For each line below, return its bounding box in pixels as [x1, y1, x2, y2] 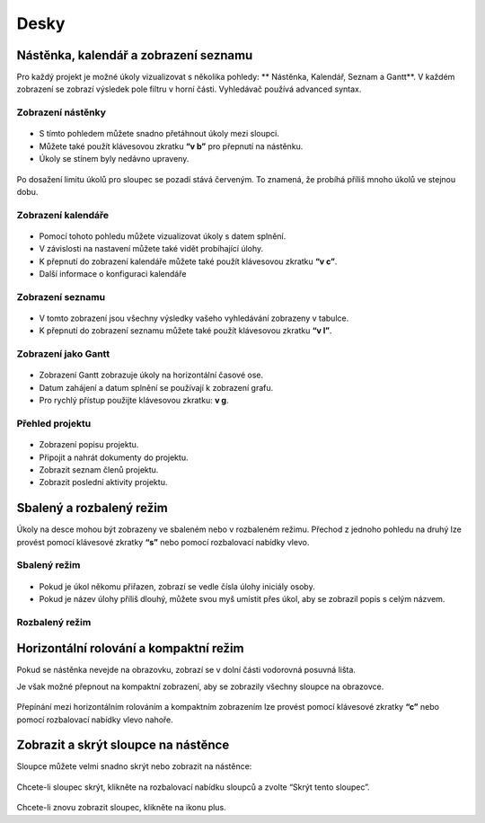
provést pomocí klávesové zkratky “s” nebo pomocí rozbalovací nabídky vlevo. [16, 536, 310, 547]
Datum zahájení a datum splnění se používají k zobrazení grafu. [39, 382, 274, 393]
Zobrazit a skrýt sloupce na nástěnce [16, 738, 230, 753]
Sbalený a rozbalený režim [16, 500, 168, 516]
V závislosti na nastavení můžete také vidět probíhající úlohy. [39, 243, 264, 254]
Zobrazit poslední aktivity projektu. [39, 477, 168, 488]
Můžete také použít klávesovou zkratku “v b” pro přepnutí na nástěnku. [39, 140, 304, 152]
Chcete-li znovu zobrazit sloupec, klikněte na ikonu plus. [16, 802, 226, 813]
